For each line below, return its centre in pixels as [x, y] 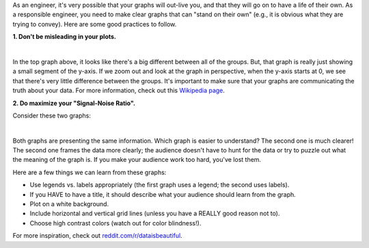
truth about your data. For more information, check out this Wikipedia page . [119, 91]
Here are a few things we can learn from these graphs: [90, 172]
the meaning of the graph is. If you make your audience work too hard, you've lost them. [137, 160]
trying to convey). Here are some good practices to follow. [95, 24]
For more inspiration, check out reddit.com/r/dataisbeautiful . [97, 236]
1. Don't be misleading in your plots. [64, 37]
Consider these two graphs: [52, 115]
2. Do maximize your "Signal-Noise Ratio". [74, 103]
